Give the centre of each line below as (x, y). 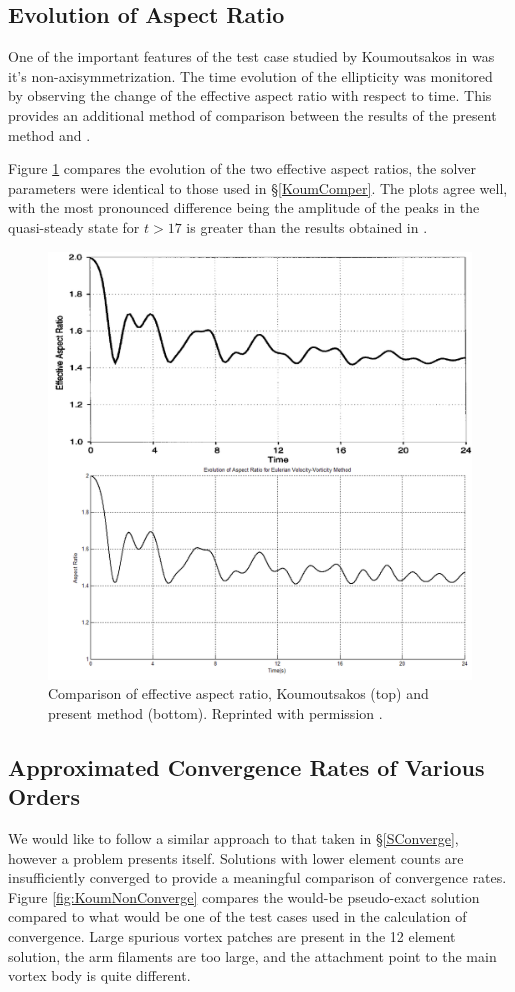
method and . (49, 134)
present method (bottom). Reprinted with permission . (215, 712)
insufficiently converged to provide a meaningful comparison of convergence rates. (257, 877)
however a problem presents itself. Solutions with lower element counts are (236, 857)
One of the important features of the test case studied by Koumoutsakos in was (251, 56)
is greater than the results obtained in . (307, 226)
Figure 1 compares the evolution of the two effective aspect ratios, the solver (242, 168)
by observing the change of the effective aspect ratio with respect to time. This (250, 95)
